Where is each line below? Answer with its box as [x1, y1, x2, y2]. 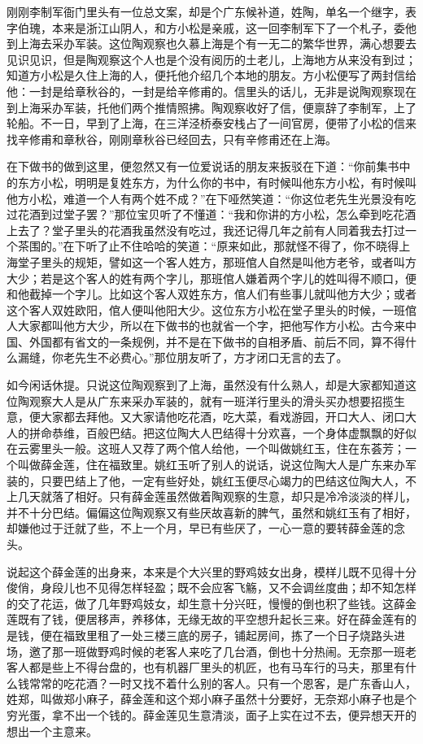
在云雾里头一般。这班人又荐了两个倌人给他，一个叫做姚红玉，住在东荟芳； [7, 440, 405, 457]
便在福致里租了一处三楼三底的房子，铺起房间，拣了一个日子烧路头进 [40, 626, 405, 643]
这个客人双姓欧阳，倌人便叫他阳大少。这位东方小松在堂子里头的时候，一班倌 [7, 301, 416, 318]
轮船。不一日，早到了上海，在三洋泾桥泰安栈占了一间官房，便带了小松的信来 [7, 115, 416, 132]
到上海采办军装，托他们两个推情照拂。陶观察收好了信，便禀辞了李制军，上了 [7, 98, 416, 115]
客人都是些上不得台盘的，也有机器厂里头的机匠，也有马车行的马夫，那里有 [7, 659, 405, 676]
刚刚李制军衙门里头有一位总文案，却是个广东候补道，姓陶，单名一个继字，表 [7, 3, 416, 20]
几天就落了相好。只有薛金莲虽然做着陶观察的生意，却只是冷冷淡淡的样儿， [17, 488, 416, 505]
